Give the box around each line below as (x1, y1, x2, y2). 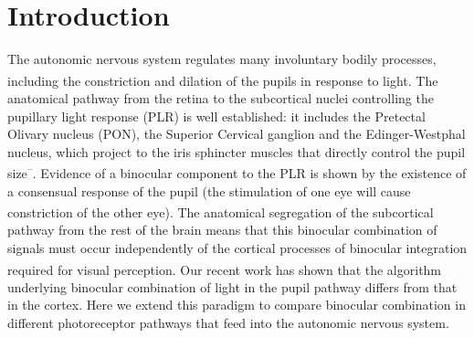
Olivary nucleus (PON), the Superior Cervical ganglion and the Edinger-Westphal (7, 124, 466, 143)
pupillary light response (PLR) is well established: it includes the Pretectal (7, 106, 426, 125)
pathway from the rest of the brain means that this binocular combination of (7, 220, 437, 239)
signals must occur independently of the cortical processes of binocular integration (7, 238, 468, 258)
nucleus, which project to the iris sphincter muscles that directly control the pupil (7, 142, 466, 161)
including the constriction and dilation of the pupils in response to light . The (7, 70, 438, 90)
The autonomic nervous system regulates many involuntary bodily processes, (7, 49, 437, 69)
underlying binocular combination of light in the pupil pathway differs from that (7, 277, 458, 296)
